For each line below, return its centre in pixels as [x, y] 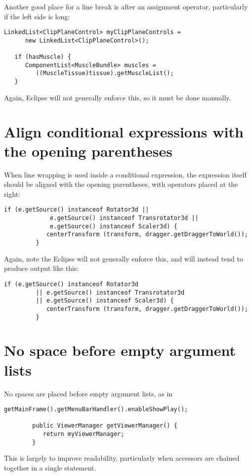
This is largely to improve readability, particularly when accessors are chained [122, 458]
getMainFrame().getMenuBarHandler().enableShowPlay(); [96, 410]
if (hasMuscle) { [43, 57]
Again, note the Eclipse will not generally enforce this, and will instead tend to [124, 258]
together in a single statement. [50, 468]
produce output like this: [42, 268]
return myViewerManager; [84, 434]
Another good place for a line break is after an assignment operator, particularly [126, 6]
